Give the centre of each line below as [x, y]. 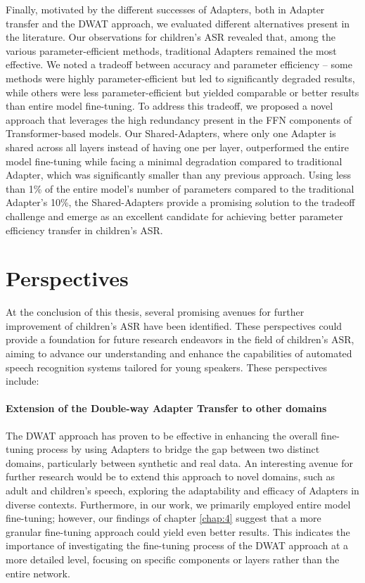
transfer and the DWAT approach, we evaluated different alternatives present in [178, 23]
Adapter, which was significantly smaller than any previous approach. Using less [179, 175]
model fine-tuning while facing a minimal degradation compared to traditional [174, 161]
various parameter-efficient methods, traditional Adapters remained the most [171, 50]
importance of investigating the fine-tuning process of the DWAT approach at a [177, 545]
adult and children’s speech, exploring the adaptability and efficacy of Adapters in [182, 490]
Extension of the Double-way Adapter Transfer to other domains [166, 408]
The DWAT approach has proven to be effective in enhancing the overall [162, 435]
